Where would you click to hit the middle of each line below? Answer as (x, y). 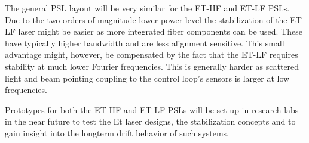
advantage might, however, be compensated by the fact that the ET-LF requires (152, 55)
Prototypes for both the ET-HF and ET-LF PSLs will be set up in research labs (152, 109)
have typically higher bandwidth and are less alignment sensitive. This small (145, 43)
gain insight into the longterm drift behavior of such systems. (117, 133)
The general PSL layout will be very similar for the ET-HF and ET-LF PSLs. (147, 8)
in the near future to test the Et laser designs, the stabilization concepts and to (150, 121)
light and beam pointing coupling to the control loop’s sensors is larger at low (147, 78)
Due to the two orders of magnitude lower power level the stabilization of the (146, 19)
